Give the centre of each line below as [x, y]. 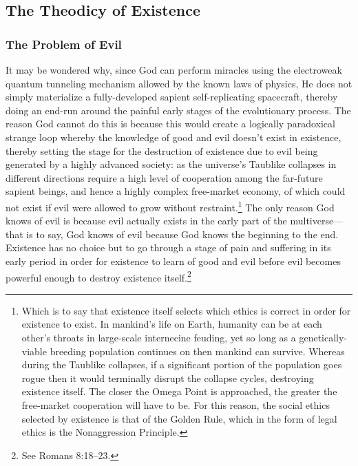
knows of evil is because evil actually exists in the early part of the [146, 221]
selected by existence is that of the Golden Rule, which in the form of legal [179, 418]
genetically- [323, 337]
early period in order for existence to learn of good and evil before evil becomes [173, 261]
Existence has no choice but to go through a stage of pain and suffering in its [168, 247]
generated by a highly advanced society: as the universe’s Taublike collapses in [171, 164]
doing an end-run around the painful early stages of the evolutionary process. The [178, 110]
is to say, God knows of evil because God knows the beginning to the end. [182, 234]
